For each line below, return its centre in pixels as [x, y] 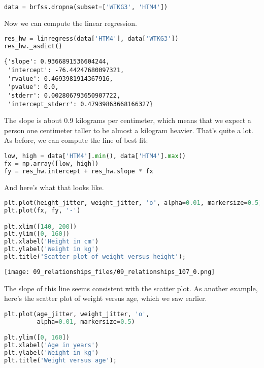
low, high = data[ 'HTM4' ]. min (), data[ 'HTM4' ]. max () [95, 156]
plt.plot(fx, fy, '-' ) [42, 211]
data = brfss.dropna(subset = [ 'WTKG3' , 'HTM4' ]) [86, 7]
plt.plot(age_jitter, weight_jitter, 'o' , [77, 314]
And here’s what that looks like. [54, 187]
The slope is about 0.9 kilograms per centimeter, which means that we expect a [128, 120]
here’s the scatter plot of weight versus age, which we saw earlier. [106, 298]
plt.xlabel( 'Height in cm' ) [52, 242]
